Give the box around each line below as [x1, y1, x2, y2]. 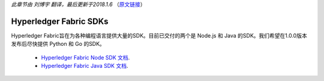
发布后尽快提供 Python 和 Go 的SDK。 [11, 40, 105, 48]
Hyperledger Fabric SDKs [11, 16, 109, 26]
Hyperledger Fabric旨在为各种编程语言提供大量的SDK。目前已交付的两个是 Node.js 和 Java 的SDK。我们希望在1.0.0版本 [11, 32, 307, 39]
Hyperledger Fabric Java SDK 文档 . [41, 63, 128, 70]
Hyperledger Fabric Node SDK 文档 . [41, 54, 130, 61]
